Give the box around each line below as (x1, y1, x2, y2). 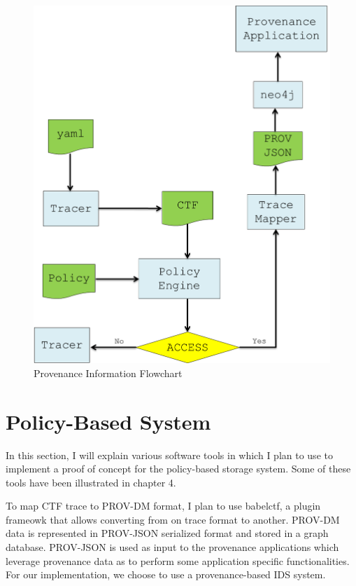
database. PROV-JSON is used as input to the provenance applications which (6, 540, 339, 554)
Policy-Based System (6, 407, 211, 435)
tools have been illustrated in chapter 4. (6, 475, 176, 489)
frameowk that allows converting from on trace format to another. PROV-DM (6, 512, 340, 526)
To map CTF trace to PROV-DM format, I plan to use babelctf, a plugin (6, 498, 321, 513)
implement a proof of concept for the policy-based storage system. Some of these (6, 461, 351, 476)
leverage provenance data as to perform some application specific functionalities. (6, 553, 350, 568)
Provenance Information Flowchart (34, 365, 183, 380)
